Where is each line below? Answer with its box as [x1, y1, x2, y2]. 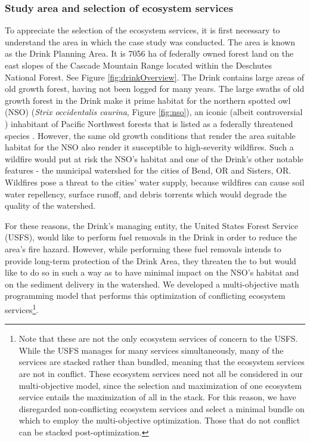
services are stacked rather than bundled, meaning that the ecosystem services [18, 356, 305, 368]
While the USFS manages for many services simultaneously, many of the [18, 344, 284, 356]
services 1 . [5, 301, 39, 316]
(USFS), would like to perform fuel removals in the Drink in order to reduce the [5, 231, 297, 243]
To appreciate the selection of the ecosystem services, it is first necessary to [5, 24, 280, 36]
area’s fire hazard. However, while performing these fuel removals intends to [5, 242, 281, 255]
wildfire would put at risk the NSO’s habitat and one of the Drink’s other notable [5, 152, 303, 165]
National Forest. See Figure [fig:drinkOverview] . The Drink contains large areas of [5, 70, 305, 83]
